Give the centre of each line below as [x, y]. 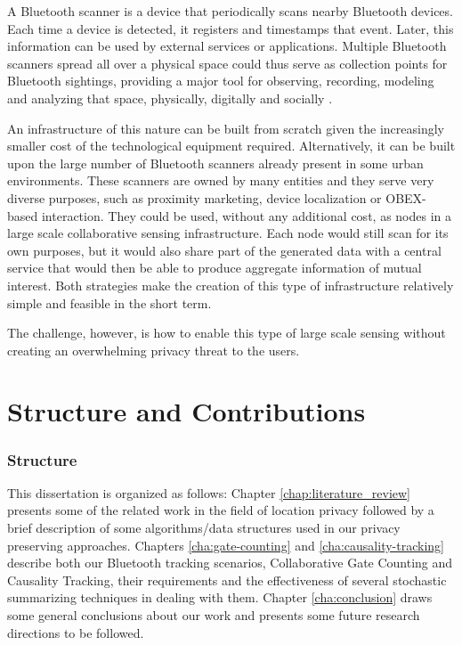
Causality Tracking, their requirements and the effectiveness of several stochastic [227, 580]
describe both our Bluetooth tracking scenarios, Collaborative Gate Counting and [230, 563]
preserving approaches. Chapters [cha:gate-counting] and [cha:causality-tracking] [226, 545]
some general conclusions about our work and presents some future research [214, 615]
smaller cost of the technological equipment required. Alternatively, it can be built [231, 146]
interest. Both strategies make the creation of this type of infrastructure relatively [231, 285]
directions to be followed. [76, 632]
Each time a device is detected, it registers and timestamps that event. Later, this [231, 28]
